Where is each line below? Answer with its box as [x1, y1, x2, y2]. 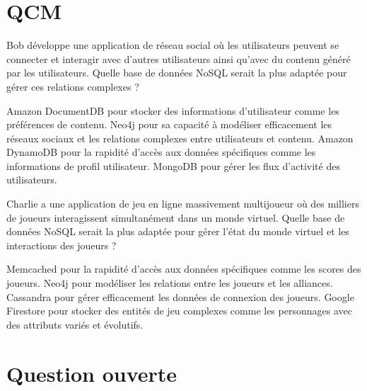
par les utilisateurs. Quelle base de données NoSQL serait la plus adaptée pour [6, 65, 347, 80]
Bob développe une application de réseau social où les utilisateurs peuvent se [6, 38, 339, 52]
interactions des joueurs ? [6, 237, 117, 252]
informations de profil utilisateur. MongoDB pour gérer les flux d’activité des [6, 158, 340, 173]
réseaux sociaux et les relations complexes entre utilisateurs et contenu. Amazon [6, 130, 354, 145]
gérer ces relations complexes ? [6, 79, 139, 93]
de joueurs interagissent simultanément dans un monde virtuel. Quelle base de [6, 210, 345, 225]
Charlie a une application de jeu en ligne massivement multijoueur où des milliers [6, 196, 359, 211]
